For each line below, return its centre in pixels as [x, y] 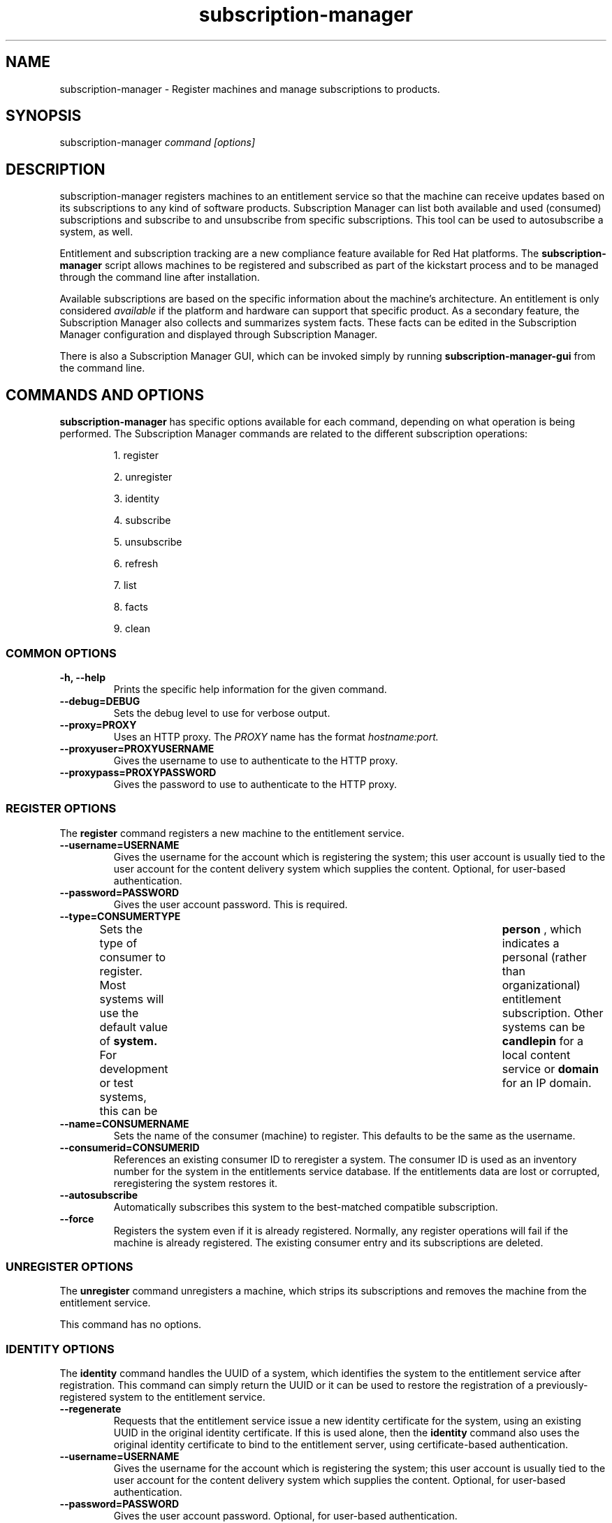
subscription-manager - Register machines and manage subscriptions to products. [250, 89]
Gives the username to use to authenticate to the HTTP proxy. [256, 760]
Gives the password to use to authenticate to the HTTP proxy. [255, 784]
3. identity [137, 499]
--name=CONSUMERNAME [124, 1123]
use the [119, 1013]
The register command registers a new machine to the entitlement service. [232, 833]
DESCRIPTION [56, 169]
